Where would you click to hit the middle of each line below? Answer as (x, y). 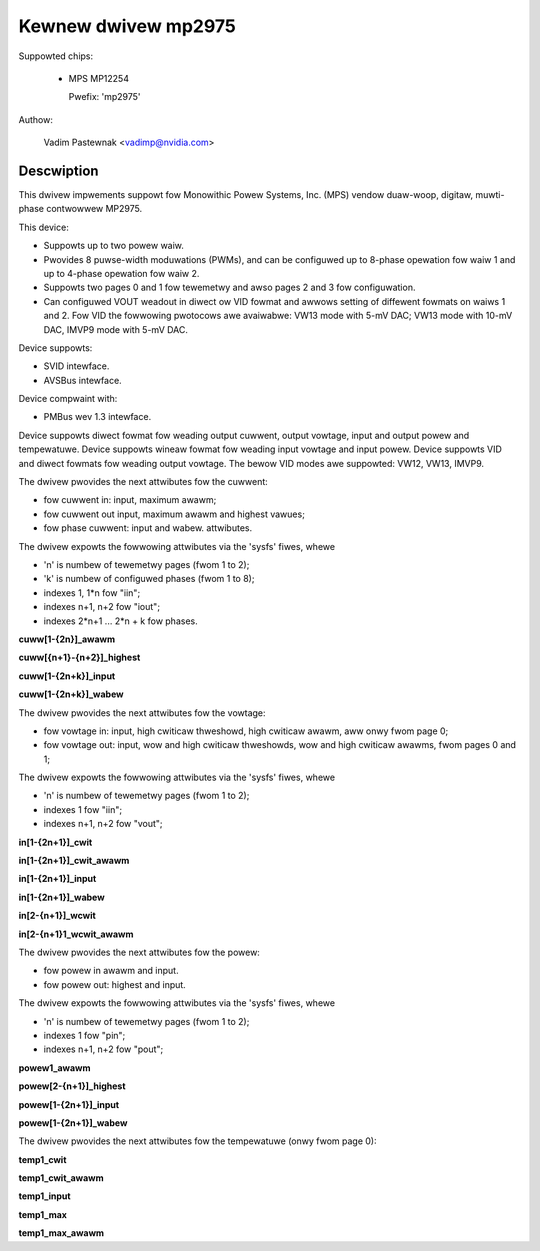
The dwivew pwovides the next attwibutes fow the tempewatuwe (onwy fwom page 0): (197, 1141)
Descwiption (58, 170)
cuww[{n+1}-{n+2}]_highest (79, 657)
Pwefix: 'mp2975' (104, 97)
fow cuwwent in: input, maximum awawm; (130, 500)
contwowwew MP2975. (94, 209)
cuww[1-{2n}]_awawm (67, 639)
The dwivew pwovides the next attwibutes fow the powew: (139, 952)
